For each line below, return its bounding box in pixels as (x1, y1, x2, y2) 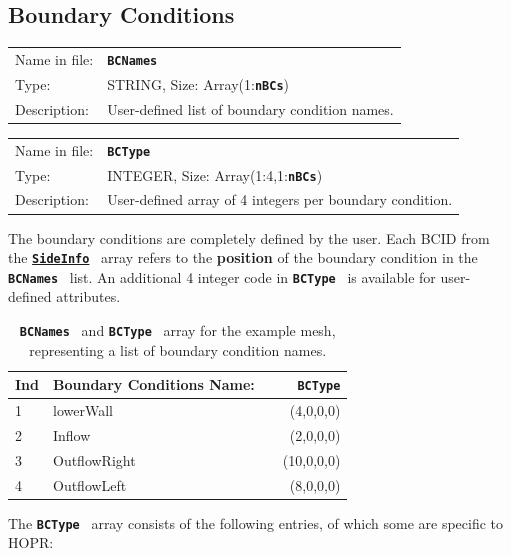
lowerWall (53, 400, 113, 421)
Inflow (53, 425, 91, 446)
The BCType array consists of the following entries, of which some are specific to (8, 512, 504, 533)
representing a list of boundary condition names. (29, 339, 327, 360)
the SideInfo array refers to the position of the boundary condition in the (8, 247, 478, 268)
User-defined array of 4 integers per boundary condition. (107, 189, 453, 210)
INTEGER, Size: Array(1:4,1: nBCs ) (107, 164, 323, 185)
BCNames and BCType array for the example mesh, (19, 320, 336, 341)
